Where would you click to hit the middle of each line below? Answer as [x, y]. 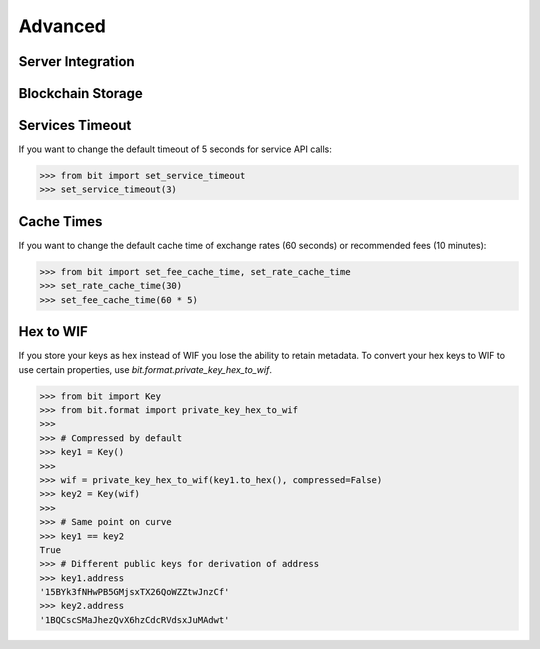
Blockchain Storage [81, 93]
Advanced [62, 26]
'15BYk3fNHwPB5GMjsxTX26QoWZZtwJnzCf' [134, 592]
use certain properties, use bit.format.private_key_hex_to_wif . [145, 369]
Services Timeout [75, 125]
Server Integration [76, 61]
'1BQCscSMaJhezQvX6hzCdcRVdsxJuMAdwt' [134, 619]
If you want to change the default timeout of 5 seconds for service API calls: [175, 149]
